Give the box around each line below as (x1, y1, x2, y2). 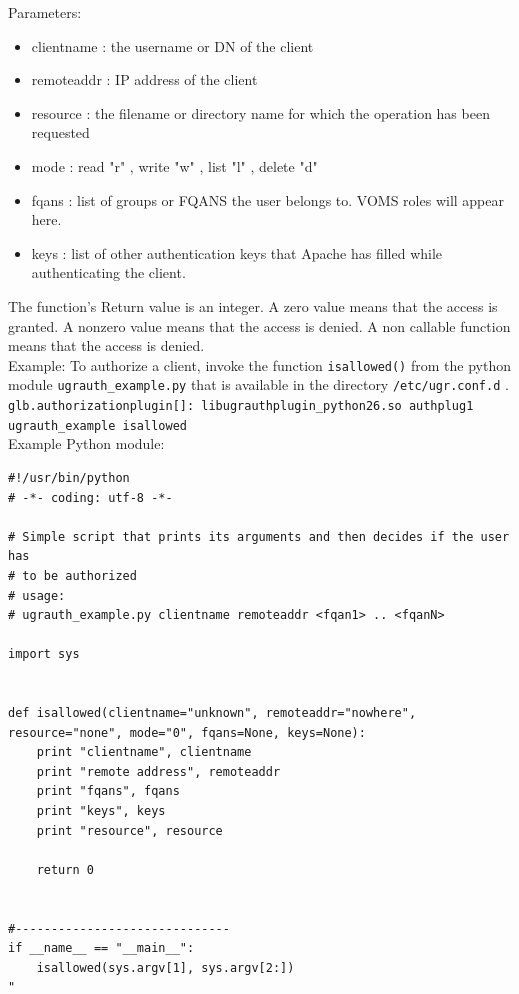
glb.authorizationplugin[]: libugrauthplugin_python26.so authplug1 (8, 399, 474, 414)
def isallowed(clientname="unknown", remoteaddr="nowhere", (8, 706, 417, 721)
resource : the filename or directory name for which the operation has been (31, 102, 490, 123)
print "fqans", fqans (36, 784, 180, 799)
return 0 (36, 862, 94, 877)
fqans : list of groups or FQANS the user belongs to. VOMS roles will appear (31, 189, 505, 210)
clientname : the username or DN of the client (31, 35, 314, 56)
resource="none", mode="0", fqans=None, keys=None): (8, 725, 366, 740)
